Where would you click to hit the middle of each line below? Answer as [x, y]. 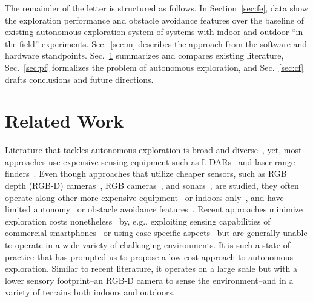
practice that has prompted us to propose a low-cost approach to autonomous [149, 256]
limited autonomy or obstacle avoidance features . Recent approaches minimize [154, 209]
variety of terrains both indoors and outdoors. [90, 292]
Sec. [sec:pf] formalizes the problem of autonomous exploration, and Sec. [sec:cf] [154, 67]
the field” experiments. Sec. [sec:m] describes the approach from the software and [156, 43]
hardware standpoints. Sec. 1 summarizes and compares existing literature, [144, 55]
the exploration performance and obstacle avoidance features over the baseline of [154, 20]
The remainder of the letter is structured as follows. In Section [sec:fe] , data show [156, 8]
